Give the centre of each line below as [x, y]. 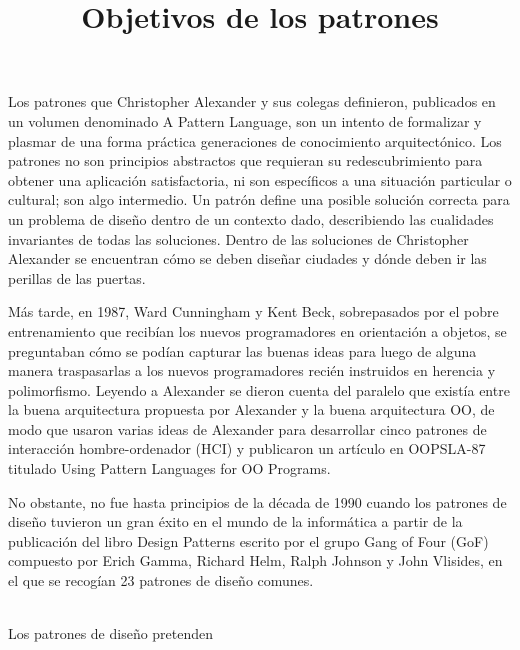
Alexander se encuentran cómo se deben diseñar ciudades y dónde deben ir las [247, 258]
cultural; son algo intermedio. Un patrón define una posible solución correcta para [259, 199]
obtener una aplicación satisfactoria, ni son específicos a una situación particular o [260, 179]
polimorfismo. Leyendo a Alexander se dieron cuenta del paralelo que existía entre [259, 389]
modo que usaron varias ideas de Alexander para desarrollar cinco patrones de [247, 428]
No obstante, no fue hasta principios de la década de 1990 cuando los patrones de [257, 501]
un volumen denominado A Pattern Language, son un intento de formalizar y [245, 120]
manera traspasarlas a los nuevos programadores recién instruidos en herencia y [252, 370]
